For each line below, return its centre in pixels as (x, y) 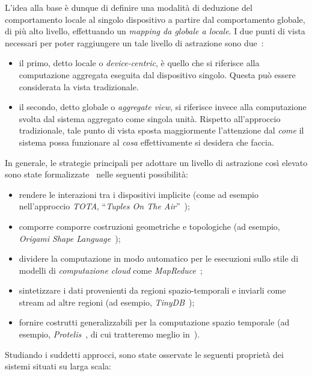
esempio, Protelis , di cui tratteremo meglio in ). (109, 334)
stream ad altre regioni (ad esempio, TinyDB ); (107, 302)
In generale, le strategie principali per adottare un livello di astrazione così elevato (156, 162)
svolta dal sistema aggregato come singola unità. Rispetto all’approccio (150, 118)
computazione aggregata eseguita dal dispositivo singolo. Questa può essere (157, 74)
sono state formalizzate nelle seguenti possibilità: (96, 174)
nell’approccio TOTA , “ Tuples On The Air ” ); (104, 206)
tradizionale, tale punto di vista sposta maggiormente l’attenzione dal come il (161, 130)
